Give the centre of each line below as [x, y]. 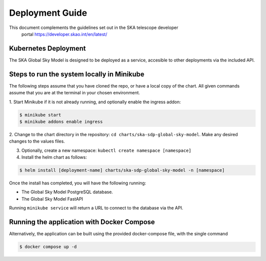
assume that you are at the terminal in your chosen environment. [75, 93]
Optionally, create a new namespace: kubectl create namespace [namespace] [106, 150]
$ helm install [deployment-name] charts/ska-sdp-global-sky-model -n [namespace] [122, 170]
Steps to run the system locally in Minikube [77, 74]
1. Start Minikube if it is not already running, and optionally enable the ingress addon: [95, 102]
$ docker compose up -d [48, 247]
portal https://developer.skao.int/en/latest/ [64, 34]
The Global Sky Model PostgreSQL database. [67, 192]
